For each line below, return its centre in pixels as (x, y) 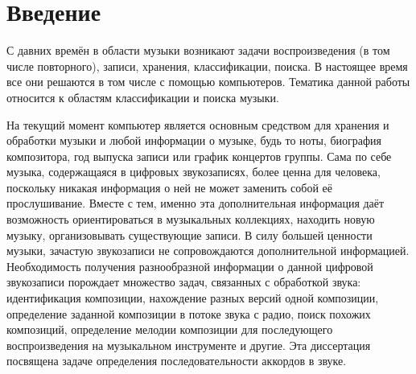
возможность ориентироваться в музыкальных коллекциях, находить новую (191, 219)
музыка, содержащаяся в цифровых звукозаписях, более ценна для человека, (194, 172)
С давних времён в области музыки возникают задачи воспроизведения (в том (198, 50)
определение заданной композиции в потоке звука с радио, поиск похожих (189, 313)
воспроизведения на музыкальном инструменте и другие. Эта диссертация (189, 345)
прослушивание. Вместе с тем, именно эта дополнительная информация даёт (196, 203)
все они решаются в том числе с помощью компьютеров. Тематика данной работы (208, 82)
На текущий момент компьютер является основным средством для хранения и (198, 124)
